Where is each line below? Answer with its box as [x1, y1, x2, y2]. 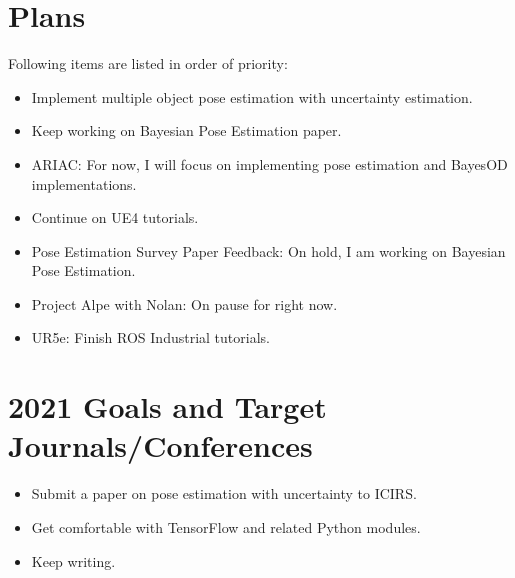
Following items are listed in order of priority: [8, 53, 288, 74]
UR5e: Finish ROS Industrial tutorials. [31, 327, 270, 348]
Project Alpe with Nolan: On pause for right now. [31, 293, 338, 314]
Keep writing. [31, 550, 116, 571]
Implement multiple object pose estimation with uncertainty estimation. [31, 86, 473, 107]
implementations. [31, 173, 137, 194]
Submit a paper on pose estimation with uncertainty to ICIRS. [31, 483, 417, 504]
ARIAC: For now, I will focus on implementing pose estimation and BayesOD [31, 153, 508, 174]
